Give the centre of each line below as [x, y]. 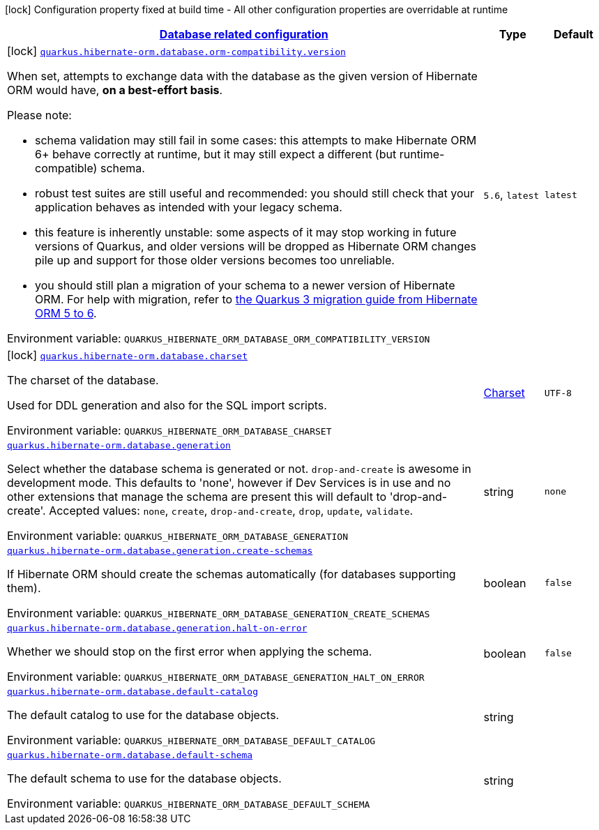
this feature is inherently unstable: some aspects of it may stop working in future [246, 232]
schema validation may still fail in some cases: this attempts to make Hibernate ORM [256, 140]
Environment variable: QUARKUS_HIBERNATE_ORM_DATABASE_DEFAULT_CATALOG [191, 740]
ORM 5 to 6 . [66, 313]
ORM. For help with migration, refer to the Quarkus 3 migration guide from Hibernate [256, 299]
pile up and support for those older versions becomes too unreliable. [215, 260]
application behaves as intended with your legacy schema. [189, 207]
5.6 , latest [511, 195]
